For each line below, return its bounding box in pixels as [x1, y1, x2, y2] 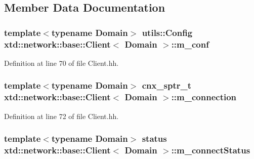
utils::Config [142, 26, 193, 38]
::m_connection [171, 91, 237, 103]
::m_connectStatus [171, 144, 250, 156]
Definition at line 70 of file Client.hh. [4, 57, 119, 68]
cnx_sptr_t [142, 79, 192, 92]
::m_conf [171, 37, 209, 50]
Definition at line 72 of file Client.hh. [4, 110, 119, 121]
